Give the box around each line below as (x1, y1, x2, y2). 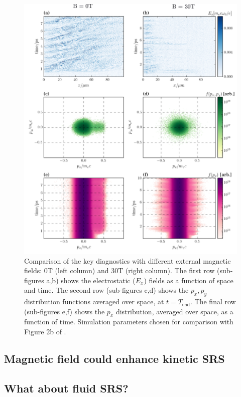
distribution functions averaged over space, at (24, 296, 164, 307)
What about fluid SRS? (4, 380, 129, 395)
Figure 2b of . (24, 326, 66, 337)
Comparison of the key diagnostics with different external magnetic (24, 255, 231, 266)
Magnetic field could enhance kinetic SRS (4, 351, 225, 366)
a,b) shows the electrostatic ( (46, 275, 136, 285)
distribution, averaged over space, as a (115, 306, 233, 316)
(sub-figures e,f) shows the (24, 306, 105, 316)
